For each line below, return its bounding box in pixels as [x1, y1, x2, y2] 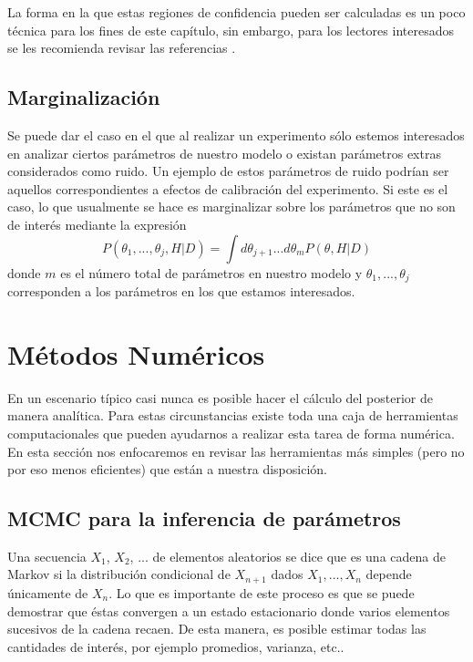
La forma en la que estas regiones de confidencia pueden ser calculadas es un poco [7, 3, 466, 21]
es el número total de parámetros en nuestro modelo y [60, 263, 363, 282]
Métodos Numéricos [7, 335, 265, 372]
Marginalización [7, 83, 160, 111]
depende [365, 564, 412, 584]
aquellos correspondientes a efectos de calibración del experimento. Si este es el [7, 179, 448, 198]
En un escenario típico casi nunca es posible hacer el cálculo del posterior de [7, 388, 433, 407]
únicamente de [7, 583, 88, 602]
